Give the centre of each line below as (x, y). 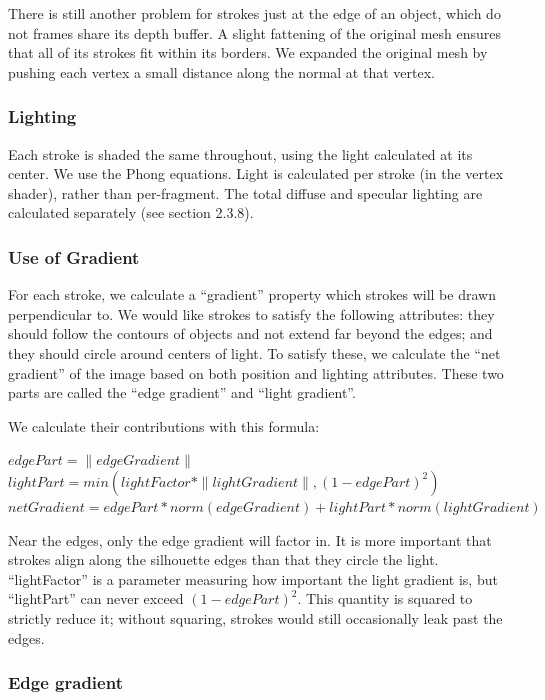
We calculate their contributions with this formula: (164, 425)
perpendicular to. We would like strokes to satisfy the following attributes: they (251, 313)
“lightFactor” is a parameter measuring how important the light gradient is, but (253, 578)
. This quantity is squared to (385, 598)
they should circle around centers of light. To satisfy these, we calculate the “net (254, 352)
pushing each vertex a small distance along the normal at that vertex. (221, 71)
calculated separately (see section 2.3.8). (131, 212)
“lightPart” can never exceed (96, 598)
